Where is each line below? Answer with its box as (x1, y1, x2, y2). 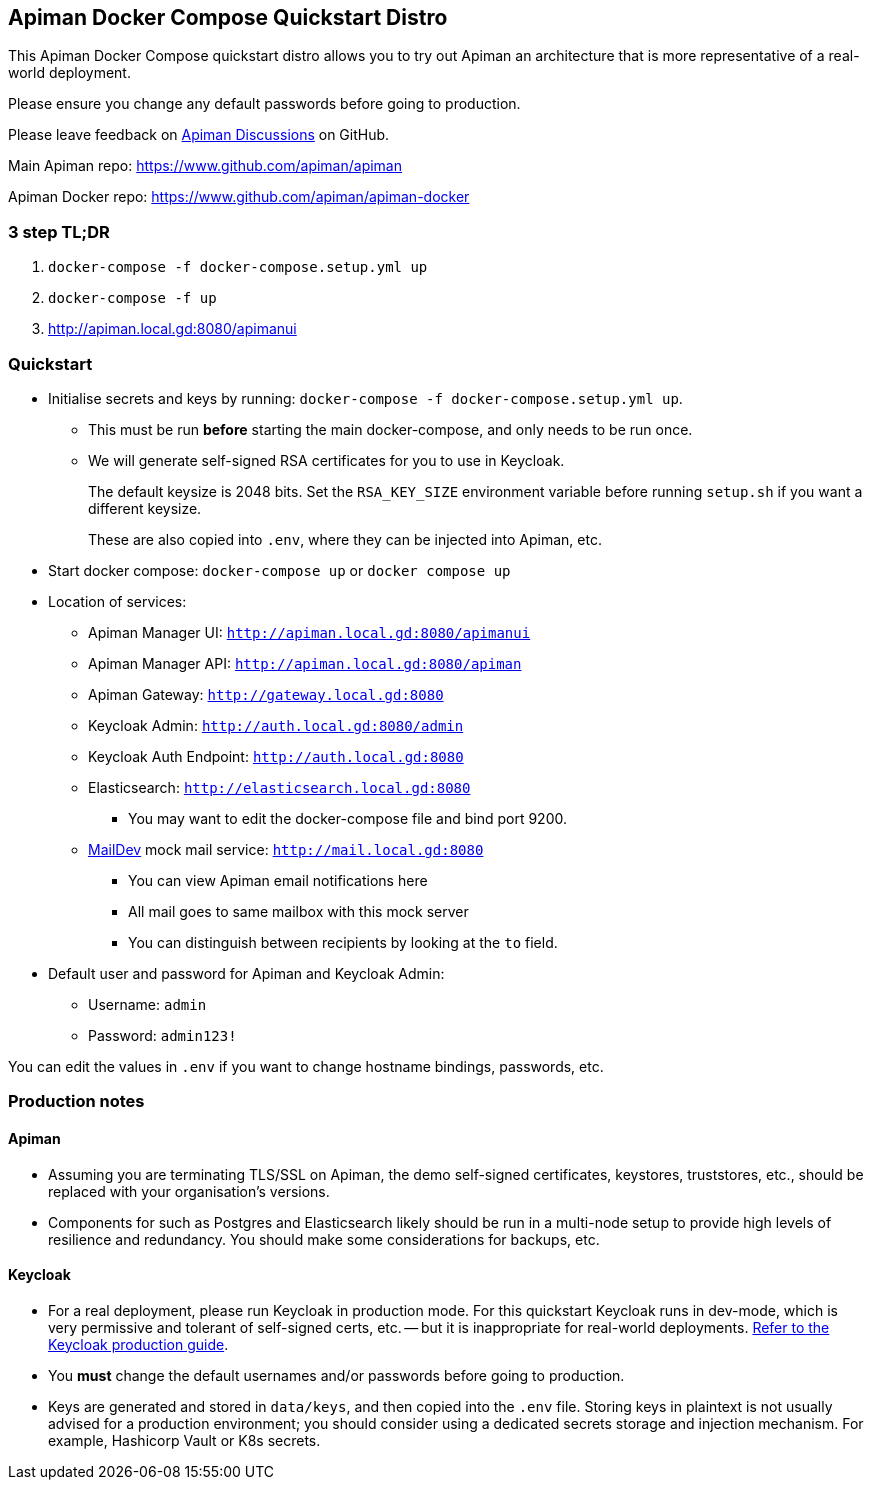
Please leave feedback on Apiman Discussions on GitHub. (8, 126, 390, 144)
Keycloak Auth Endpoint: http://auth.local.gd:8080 (88, 747, 464, 765)
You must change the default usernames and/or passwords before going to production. (48, 1366, 625, 1384)
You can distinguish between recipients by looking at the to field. (128, 933, 558, 951)
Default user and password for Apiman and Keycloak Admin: (48, 964, 445, 982)
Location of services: (48, 592, 187, 610)
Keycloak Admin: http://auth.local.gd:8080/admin (88, 716, 464, 734)
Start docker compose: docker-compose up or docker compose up (48, 561, 511, 579)
